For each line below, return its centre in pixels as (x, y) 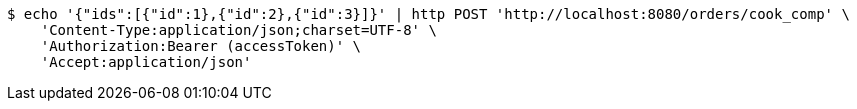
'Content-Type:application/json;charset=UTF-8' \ (238, 30)
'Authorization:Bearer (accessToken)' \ (201, 46)
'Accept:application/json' (146, 62)
